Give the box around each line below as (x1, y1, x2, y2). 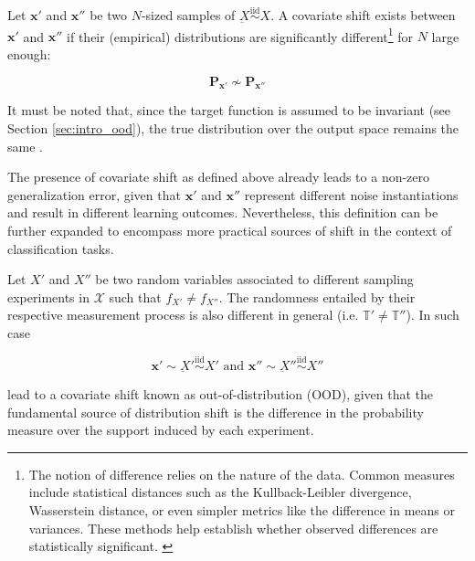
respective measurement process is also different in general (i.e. (7, 305, 359, 324)
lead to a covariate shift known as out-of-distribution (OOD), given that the (7, 385, 434, 404)
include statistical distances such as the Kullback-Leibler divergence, (28, 482, 412, 502)
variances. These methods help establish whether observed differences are (28, 518, 438, 537)
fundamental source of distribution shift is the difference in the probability (7, 402, 424, 421)
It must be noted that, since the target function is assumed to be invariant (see (7, 101, 451, 120)
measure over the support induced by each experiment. (7, 420, 314, 439)
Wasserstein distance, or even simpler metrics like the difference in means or (28, 500, 455, 519)
